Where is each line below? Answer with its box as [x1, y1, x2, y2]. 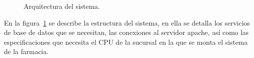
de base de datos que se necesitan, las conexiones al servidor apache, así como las [4, 27, 249, 37]
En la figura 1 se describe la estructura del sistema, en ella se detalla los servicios [4, 17, 250, 28]
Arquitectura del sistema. [24, 1, 100, 11]
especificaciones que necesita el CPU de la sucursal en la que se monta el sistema [4, 36, 248, 47]
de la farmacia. [4, 46, 49, 57]
